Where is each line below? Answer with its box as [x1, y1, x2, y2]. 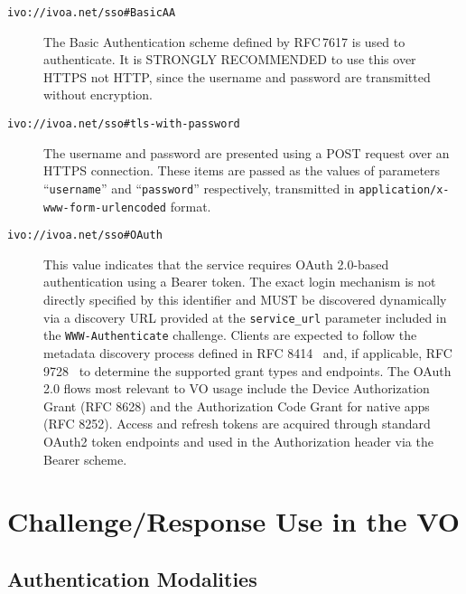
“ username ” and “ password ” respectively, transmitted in [43, 178, 355, 197]
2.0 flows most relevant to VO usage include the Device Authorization [43, 379, 430, 398]
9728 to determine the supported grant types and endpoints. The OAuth [43, 361, 452, 380]
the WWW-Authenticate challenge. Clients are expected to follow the [43, 325, 417, 344]
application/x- [359, 183, 450, 196]
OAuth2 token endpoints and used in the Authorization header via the [43, 431, 433, 450]
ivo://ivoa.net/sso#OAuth [7, 229, 163, 242]
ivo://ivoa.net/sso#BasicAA [7, 6, 176, 19]
